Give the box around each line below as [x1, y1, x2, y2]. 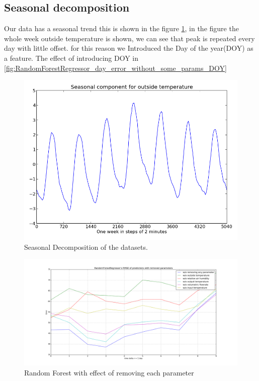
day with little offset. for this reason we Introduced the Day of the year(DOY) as [4, 43, 253, 53]
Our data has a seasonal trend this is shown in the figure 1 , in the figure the [4, 23, 239, 34]
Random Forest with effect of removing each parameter [24, 367, 194, 377]
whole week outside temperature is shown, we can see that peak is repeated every [4, 33, 255, 43]
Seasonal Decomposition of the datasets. [24, 241, 148, 252]
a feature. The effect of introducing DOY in [4, 52, 139, 63]
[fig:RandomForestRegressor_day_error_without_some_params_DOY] [4, 62, 227, 73]
